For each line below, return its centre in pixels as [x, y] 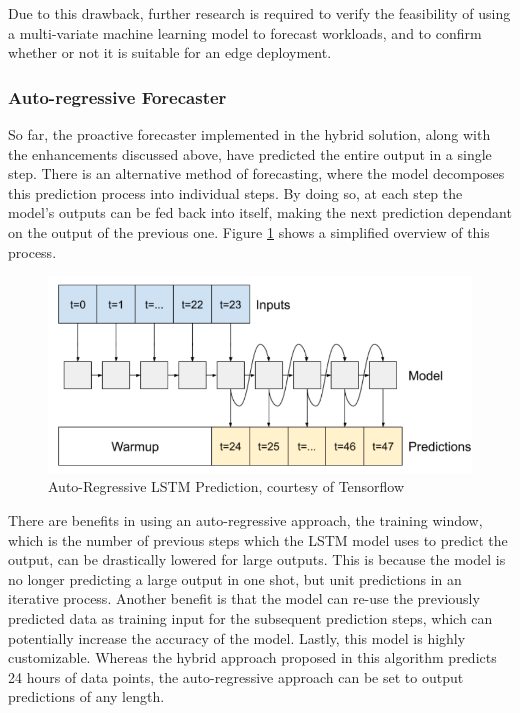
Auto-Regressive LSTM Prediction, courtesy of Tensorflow [226, 486]
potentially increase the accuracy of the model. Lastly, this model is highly [237, 637]
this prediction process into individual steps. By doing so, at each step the [235, 192]
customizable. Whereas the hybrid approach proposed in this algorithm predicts [252, 657]
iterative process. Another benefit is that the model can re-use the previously [244, 598]
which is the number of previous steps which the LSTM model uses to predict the [258, 539]
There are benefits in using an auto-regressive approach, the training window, [245, 520]
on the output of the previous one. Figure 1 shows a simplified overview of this [249, 231]
